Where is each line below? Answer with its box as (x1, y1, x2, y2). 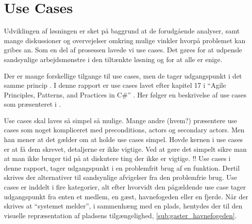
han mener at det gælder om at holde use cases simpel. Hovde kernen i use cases (4, 134, 243, 144)
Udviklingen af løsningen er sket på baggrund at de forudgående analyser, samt (4, 26, 240, 36)
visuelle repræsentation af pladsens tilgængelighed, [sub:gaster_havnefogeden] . (4, 210, 237, 220)
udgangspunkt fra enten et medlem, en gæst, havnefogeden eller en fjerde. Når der (4, 191, 249, 201)
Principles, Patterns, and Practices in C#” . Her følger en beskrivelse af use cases (4, 89, 247, 99)
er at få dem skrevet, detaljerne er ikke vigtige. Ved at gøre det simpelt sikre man (4, 144, 247, 154)
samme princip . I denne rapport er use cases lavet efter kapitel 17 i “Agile (4, 80, 226, 90)
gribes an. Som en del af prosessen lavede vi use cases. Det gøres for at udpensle (4, 45, 242, 55)
